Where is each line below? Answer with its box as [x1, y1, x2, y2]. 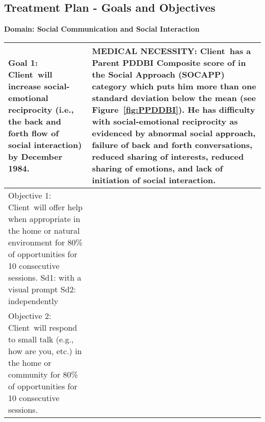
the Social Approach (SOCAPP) [92, 68, 225, 80]
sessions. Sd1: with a [8, 271, 82, 283]
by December [8, 150, 63, 162]
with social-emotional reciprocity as [92, 115, 238, 127]
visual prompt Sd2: [8, 283, 76, 295]
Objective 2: [8, 309, 51, 321]
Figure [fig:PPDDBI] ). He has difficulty [92, 103, 255, 115]
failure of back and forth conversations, [92, 138, 253, 151]
